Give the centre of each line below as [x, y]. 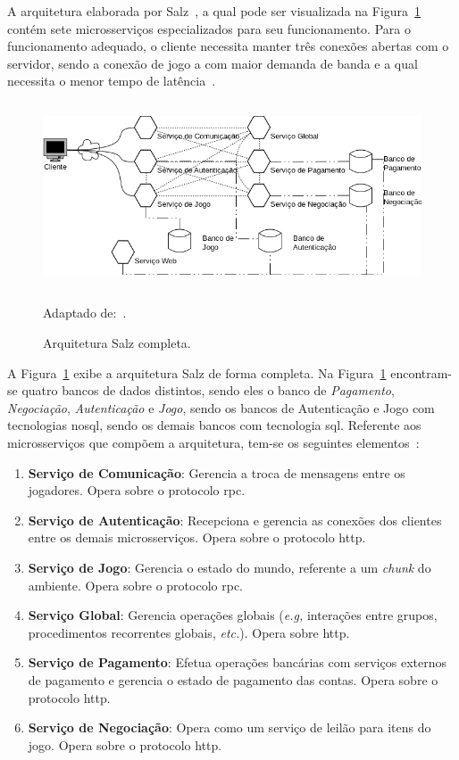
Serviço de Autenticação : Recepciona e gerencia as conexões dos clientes [235, 520]
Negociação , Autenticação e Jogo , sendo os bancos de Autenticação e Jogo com [221, 407]
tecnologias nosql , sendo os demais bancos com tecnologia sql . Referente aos [214, 425]
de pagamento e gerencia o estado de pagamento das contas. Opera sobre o [233, 679]
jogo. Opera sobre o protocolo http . [125, 744]
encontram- [421, 372]
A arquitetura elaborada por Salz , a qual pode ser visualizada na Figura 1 [214, 11]
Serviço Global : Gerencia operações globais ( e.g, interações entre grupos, [233, 615]
